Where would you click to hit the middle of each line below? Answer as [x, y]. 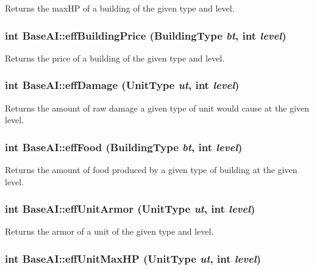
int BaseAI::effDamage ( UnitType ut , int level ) [122, 85]
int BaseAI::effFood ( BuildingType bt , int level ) [124, 147]
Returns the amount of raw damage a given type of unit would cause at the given [157, 108]
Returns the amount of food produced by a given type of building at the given [151, 170]
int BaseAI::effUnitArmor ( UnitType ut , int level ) [130, 209]
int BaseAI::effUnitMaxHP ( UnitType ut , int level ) [133, 258]
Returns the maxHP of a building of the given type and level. [120, 8]
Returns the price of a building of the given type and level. [115, 58]
